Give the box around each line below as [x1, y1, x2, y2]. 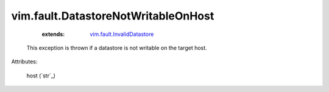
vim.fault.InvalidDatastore [90, 30, 154, 38]
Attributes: [11, 58, 38, 65]
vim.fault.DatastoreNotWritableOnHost [11, 9, 214, 23]
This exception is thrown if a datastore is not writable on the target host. [26, 44, 207, 51]
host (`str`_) [26, 72, 56, 79]
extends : [41, 30, 65, 38]
